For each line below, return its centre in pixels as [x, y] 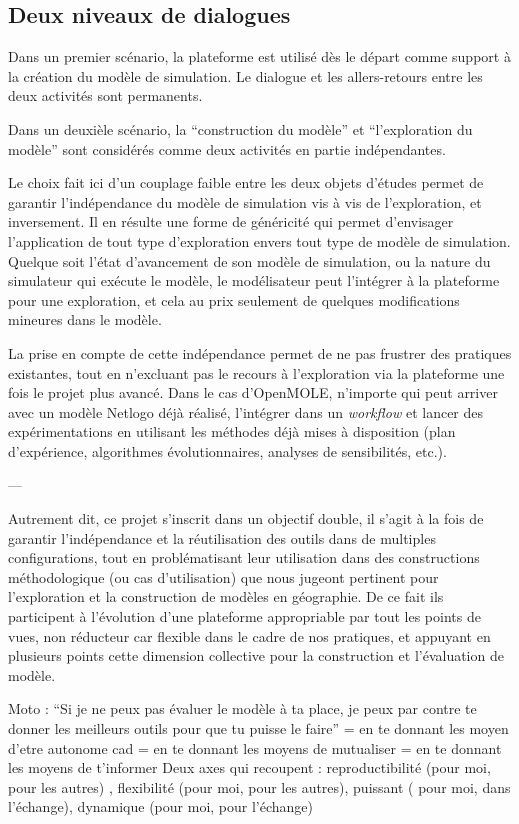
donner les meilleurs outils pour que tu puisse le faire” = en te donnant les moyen [258, 728]
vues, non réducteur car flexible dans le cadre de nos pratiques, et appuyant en [249, 635]
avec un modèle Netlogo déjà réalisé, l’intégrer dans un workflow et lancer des [246, 411]
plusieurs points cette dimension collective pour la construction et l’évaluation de [256, 655]
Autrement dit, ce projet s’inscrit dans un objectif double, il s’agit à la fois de [246, 518]
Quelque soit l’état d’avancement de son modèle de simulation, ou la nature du [249, 260]
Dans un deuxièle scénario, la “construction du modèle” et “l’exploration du [240, 128]
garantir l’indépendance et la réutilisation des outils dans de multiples [222, 537]
